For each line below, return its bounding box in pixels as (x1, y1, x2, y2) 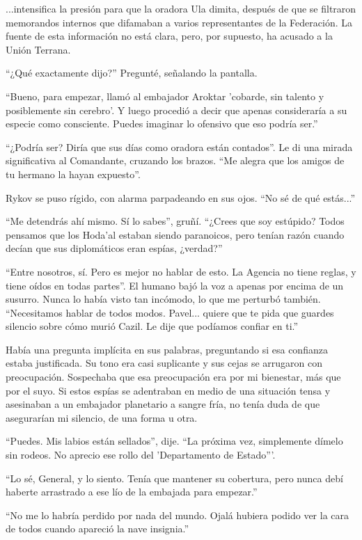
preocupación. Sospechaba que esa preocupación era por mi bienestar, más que (6, 370, 341, 384)
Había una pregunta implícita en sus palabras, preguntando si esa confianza (6, 342, 328, 356)
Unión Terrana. (6, 42, 71, 56)
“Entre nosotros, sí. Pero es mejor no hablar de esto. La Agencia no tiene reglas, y (6, 264, 356, 278)
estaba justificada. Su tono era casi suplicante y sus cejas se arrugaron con (6, 356, 322, 370)
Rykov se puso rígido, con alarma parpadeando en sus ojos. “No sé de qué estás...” (6, 190, 356, 205)
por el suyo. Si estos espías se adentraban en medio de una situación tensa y (6, 383, 331, 397)
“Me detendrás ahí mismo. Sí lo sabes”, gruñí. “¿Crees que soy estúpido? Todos (6, 214, 345, 228)
